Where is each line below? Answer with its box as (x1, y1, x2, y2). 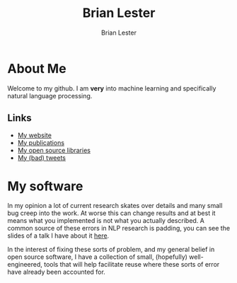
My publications (17, 138, 65, 146)
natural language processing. (7, 91, 93, 100)
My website (17, 131, 52, 139)
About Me (7, 60, 67, 76)
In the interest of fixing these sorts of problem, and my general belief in (7, 246, 215, 254)
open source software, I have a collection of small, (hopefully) (7, 253, 187, 261)
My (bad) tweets (17, 154, 66, 162)
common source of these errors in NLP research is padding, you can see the (7, 224, 231, 233)
